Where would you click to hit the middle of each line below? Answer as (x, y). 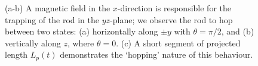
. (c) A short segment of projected (178, 43)
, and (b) (238, 31)
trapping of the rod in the (52, 19)
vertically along (33, 43)
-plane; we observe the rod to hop (171, 19)
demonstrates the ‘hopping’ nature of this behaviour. (156, 54)
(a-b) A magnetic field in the (58, 8)
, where (81, 43)
